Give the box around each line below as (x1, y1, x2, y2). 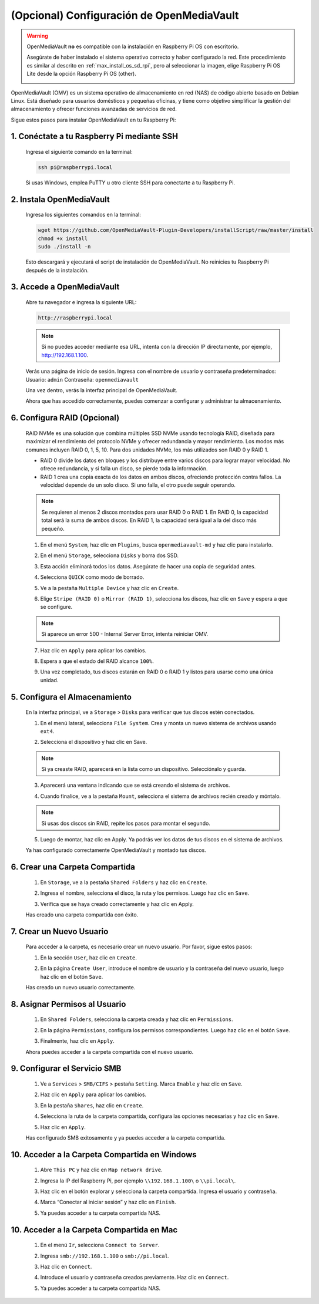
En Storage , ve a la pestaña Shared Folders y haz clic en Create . (40, 878, 208, 886)
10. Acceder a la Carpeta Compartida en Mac (11, 1225, 178, 1235)
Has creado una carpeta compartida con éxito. (25, 911, 139, 918)
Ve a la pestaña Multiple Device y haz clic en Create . (40, 584, 179, 591)
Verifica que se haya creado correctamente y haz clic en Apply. (40, 900, 194, 907)
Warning (26, 32, 48, 39)
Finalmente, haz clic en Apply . (40, 1037, 115, 1044)
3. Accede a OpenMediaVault (11, 282, 120, 292)
